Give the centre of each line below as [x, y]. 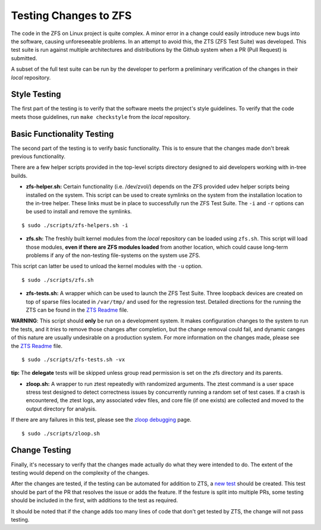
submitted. [24, 58]
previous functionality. [38, 156]
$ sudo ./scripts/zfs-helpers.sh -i [75, 225]
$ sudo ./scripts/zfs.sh [58, 280]
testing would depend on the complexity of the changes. [80, 472]
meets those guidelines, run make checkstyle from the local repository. [101, 117]
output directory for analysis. [61, 409]
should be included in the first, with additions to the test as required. [95, 500]
